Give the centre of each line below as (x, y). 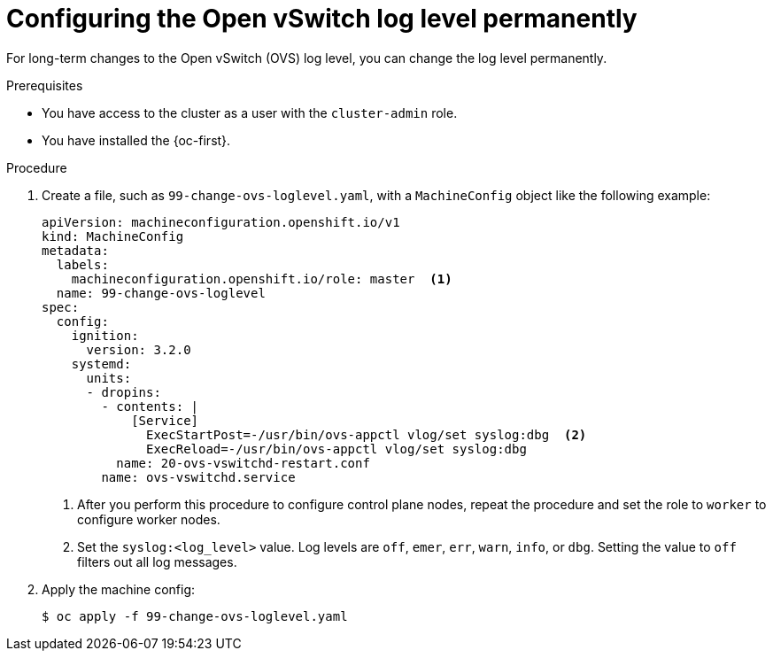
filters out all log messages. (157, 561)
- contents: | (150, 406)
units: (109, 378)
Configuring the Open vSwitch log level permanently (322, 19)
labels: (82, 264)
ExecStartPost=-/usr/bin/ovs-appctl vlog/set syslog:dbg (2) (367, 434)
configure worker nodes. (149, 519)
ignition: (105, 335)
